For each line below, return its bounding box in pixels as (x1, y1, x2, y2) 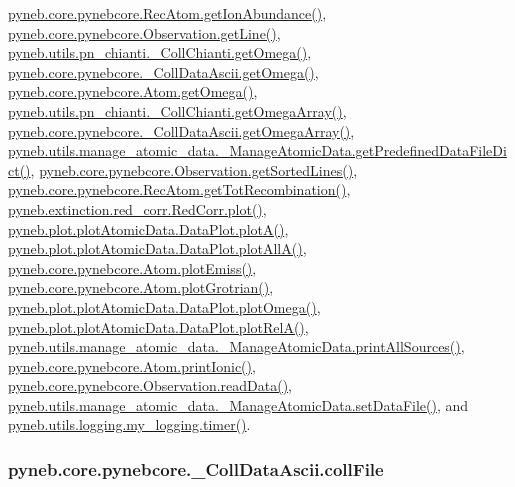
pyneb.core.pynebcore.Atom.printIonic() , (8, 355, 256, 376)
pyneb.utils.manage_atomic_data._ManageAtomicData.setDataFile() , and (8, 394, 469, 415)
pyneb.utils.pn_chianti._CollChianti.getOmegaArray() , (8, 100, 347, 121)
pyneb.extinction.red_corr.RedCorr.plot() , (8, 198, 267, 219)
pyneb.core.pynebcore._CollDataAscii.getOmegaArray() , (8, 120, 355, 141)
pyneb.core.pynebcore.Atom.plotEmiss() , (8, 257, 257, 278)
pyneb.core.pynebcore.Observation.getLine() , (8, 22, 281, 43)
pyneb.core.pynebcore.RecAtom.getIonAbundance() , (8, 3, 327, 23)
